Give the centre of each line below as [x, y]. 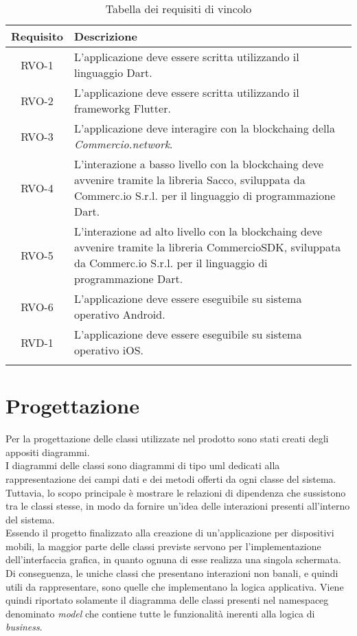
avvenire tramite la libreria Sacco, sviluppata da [190, 180]
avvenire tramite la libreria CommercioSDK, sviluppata [208, 247]
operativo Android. [120, 314]
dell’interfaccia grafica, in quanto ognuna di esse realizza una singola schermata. [173, 559]
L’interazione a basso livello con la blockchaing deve [199, 164]
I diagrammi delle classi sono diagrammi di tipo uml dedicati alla [143, 465]
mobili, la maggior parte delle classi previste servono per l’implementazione [163, 546]
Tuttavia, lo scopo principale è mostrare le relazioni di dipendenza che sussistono [176, 492]
